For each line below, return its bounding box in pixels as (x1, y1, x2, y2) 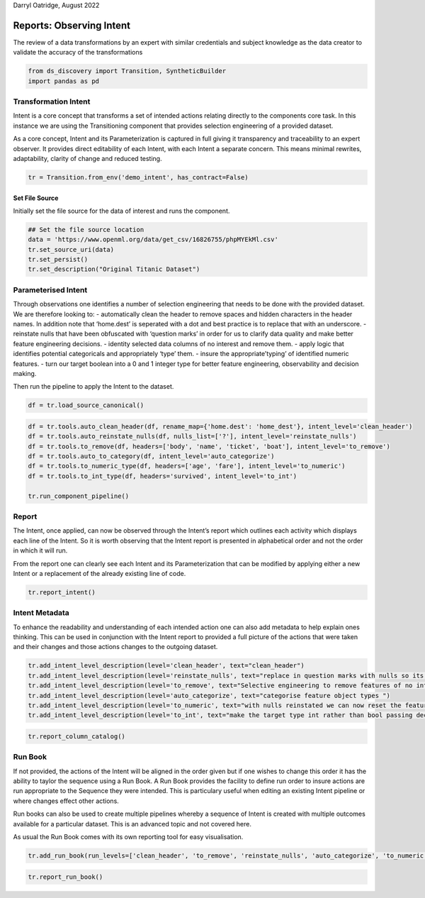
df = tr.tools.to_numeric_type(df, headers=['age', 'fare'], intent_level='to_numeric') (28, 462, 346, 470)
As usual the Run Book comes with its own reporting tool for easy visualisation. (13, 833, 244, 841)
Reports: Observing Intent (13, 19, 131, 31)
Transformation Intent (13, 96, 91, 106)
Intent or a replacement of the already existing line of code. (13, 569, 186, 577)
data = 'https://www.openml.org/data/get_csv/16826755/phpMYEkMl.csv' (28, 235, 279, 244)
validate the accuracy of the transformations (13, 48, 143, 57)
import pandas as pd (28, 77, 99, 85)
